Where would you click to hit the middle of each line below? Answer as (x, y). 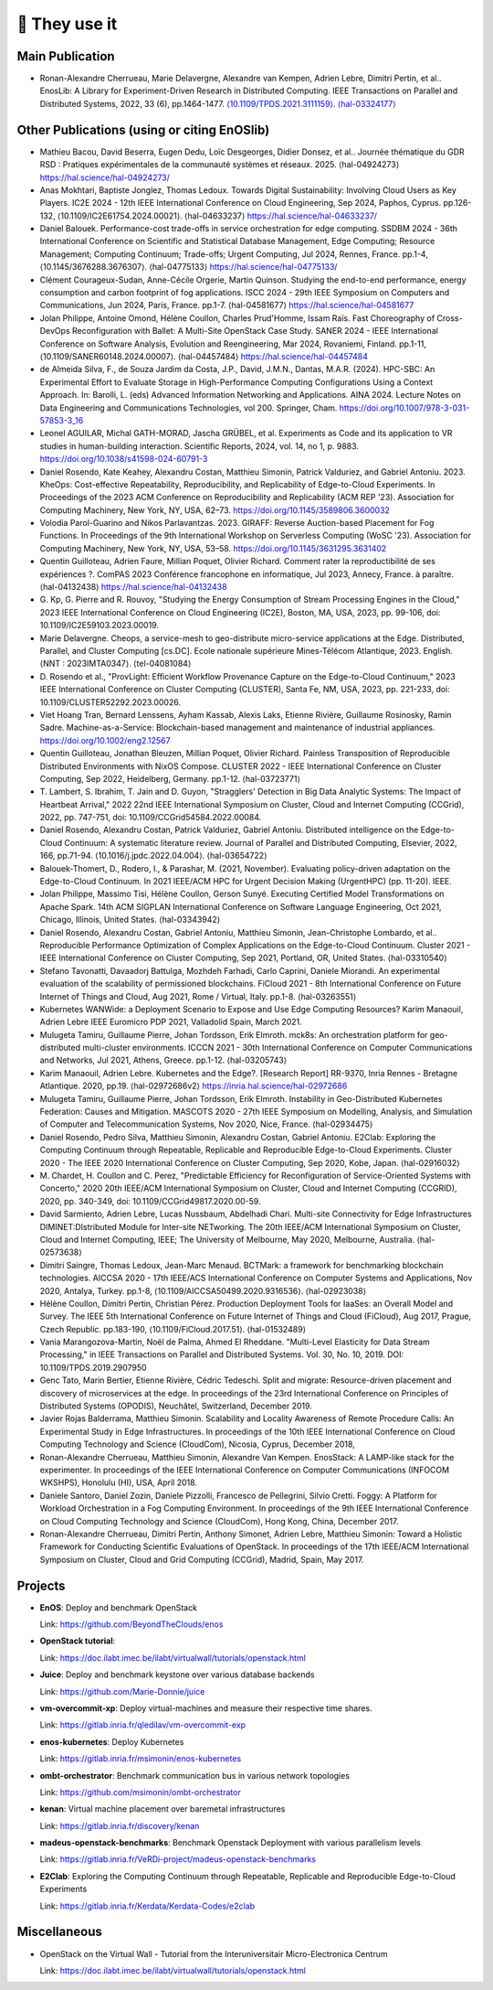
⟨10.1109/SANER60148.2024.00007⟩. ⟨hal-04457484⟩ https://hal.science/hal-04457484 (204, 356)
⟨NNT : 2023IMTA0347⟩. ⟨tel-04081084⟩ (115, 664)
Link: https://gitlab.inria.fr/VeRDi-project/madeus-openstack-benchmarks (178, 1859)
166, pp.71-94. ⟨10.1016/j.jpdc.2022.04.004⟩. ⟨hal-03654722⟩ (153, 856)
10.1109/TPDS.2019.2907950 (93, 1367)
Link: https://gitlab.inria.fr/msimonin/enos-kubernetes (141, 1759)
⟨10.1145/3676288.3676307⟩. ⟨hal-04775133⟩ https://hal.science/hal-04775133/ (189, 267)
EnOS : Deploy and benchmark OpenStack (119, 1607)
